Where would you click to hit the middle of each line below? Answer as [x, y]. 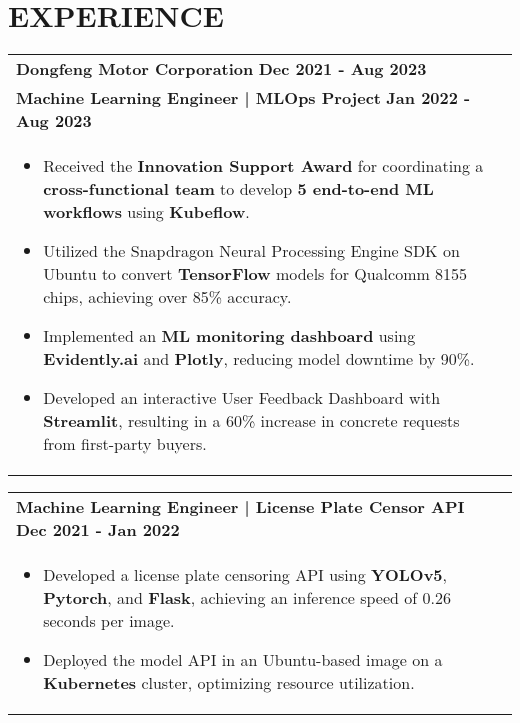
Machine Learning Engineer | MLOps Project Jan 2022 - [243, 98]
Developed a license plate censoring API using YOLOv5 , [245, 575]
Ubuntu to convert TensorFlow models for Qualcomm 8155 [255, 274]
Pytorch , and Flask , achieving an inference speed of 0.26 [247, 598]
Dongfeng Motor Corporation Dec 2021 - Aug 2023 [221, 69]
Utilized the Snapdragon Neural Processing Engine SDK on [251, 251]
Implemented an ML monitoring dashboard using [229, 336]
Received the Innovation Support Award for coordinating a [263, 166]
